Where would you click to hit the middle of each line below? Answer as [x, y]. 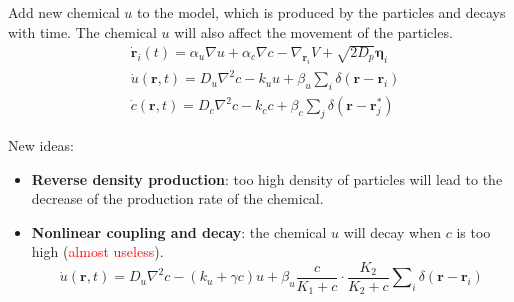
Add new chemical [64, 12]
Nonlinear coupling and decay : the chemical [179, 231]
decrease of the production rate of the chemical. [177, 198]
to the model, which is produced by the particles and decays [321, 12]
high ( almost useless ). [97, 251]
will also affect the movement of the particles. [313, 31]
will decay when [392, 231]
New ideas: [41, 144]
